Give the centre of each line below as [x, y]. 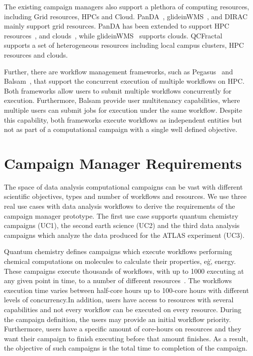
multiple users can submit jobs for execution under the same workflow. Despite [123, 110]
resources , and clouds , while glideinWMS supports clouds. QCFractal [113, 35]
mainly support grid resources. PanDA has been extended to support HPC [117, 26]
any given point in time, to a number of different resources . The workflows [118, 280]
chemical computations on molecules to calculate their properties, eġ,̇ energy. [120, 261]
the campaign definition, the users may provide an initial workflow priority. [118, 319]
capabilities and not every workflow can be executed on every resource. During [123, 309]
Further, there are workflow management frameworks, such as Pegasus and [119, 71]
